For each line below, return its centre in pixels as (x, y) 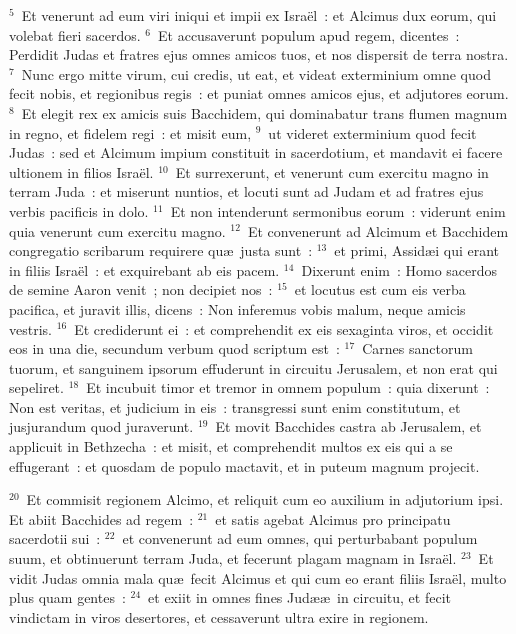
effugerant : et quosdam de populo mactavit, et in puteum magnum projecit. (244, 465)
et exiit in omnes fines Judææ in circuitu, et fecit (299, 597)
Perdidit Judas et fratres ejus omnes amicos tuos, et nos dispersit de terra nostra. (259, 54)
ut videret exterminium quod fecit (372, 132)
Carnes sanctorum (417, 348)
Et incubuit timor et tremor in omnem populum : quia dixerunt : (288, 387)
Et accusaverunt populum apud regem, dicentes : (309, 34)
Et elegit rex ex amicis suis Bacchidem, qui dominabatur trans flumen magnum (264, 112)
